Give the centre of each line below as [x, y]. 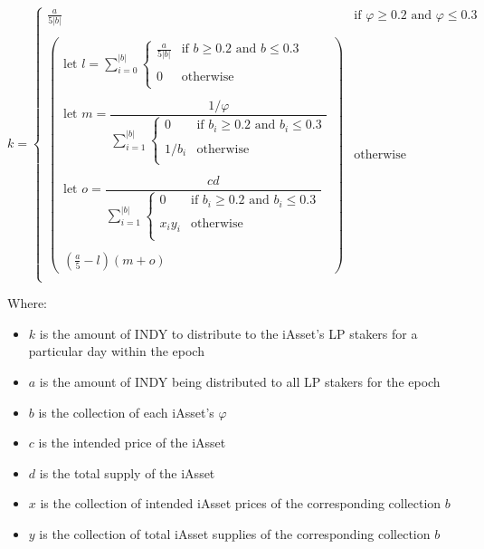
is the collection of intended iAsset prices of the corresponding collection [241, 503]
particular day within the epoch [116, 351]
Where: [27, 303]
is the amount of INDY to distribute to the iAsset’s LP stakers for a [228, 333]
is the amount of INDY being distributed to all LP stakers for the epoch [240, 381]
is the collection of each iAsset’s [126, 412]
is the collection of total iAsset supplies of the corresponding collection [235, 533]
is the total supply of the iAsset [127, 472]
